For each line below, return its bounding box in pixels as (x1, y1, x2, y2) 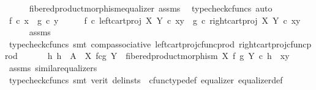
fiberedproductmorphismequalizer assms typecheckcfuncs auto (29, 2, 273, 14)
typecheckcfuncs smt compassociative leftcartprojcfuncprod (9, 37, 235, 50)
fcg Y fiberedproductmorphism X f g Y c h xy (96, 49, 290, 62)
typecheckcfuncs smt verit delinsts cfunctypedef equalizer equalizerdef (9, 73, 283, 86)
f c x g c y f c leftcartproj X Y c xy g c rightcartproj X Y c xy (9, 13, 301, 26)
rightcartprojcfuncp (238, 37, 312, 50)
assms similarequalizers (9, 61, 97, 74)
